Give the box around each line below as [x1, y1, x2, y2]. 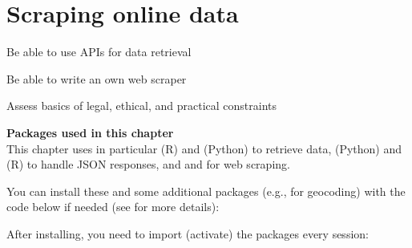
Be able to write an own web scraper [6, 70, 187, 87]
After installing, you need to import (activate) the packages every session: [6, 225, 369, 242]
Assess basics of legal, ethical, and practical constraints [6, 97, 277, 114]
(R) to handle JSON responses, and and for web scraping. [6, 156, 290, 173]
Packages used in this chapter [6, 124, 174, 140]
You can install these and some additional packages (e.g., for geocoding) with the [6, 182, 406, 199]
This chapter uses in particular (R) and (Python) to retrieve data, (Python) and [6, 140, 402, 157]
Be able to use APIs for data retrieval [6, 43, 192, 60]
